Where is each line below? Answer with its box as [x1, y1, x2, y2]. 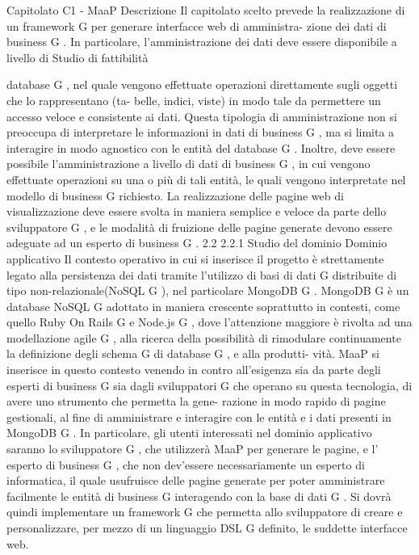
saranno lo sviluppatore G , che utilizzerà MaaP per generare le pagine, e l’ [6, 440, 379, 457]
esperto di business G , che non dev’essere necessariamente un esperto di [6, 456, 365, 473]
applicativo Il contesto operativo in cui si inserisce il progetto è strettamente [6, 250, 384, 267]
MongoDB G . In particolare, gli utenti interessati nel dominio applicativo [6, 424, 372, 441]
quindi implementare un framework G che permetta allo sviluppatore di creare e [6, 503, 403, 520]
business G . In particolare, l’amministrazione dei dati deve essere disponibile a [6, 33, 397, 50]
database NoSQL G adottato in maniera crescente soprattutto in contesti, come [6, 297, 400, 314]
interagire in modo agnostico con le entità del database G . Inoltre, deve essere [6, 139, 396, 156]
